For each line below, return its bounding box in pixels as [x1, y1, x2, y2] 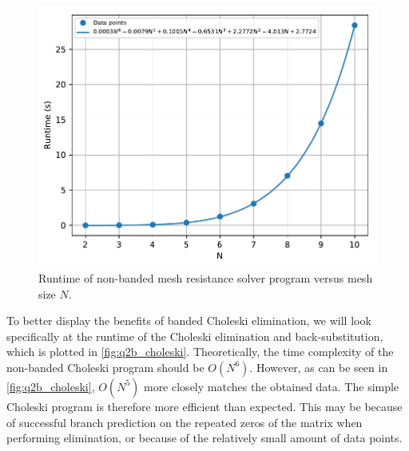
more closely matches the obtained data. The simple [143, 378, 399, 394]
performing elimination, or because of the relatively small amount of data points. [6, 429, 403, 446]
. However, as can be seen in [249, 358, 388, 375]
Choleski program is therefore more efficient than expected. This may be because [6, 398, 403, 414]
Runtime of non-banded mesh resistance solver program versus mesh [38, 269, 373, 286]
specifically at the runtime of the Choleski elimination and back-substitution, [6, 327, 383, 344]
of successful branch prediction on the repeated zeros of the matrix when [6, 413, 363, 430]
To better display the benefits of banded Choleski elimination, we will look [6, 312, 371, 329]
